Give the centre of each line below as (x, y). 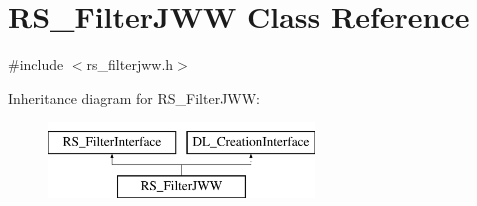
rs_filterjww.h (130, 64)
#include (36, 64)
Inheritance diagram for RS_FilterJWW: (134, 97)
